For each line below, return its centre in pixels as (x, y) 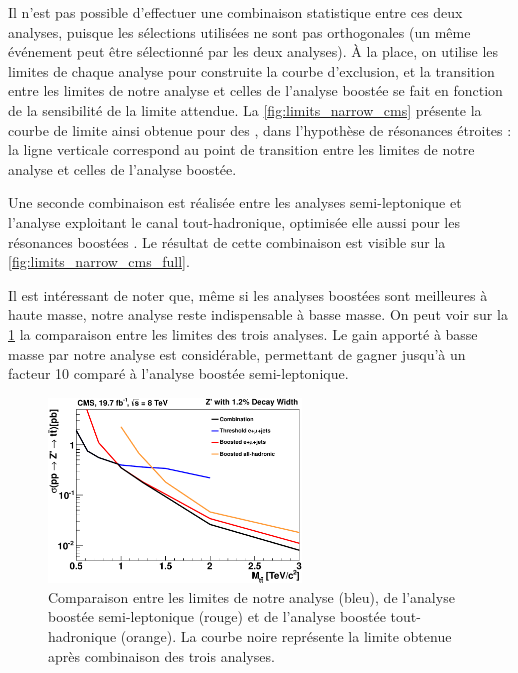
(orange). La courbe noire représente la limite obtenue (286, 636)
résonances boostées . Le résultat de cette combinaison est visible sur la (227, 241)
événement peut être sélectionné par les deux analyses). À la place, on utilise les (253, 51)
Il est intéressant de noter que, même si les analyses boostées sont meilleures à (248, 294)
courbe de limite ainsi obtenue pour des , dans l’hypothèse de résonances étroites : (260, 129)
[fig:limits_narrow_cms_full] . (99, 261)
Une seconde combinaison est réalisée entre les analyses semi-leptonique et (235, 202)
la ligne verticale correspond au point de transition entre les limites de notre (241, 149)
